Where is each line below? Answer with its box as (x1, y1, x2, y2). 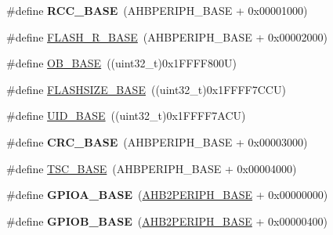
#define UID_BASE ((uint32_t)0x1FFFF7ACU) (6, 107, 246, 124)
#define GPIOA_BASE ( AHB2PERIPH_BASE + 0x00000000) (6, 186, 328, 203)
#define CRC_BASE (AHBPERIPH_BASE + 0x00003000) (6, 133, 308, 150)
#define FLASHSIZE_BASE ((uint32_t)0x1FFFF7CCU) (6, 81, 286, 97)
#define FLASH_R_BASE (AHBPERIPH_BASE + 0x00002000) (6, 28, 328, 45)
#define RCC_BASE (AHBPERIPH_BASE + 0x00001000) (6, 2, 308, 18)
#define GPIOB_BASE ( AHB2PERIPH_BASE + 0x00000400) (6, 212, 328, 229)
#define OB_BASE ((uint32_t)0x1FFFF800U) (6, 55, 237, 71)
